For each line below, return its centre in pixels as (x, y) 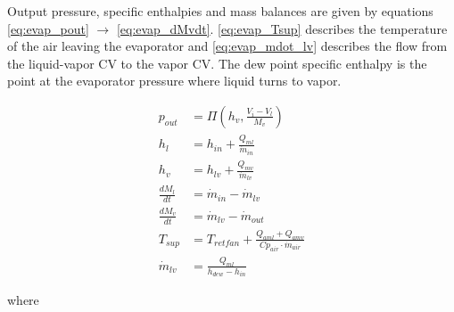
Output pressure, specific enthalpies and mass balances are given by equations (220, 11)
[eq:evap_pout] (48, 28)
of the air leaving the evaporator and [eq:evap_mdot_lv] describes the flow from (227, 46)
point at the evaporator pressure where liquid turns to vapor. (174, 81)
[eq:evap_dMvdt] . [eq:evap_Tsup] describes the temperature (282, 28)
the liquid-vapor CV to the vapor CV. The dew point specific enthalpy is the (217, 63)
